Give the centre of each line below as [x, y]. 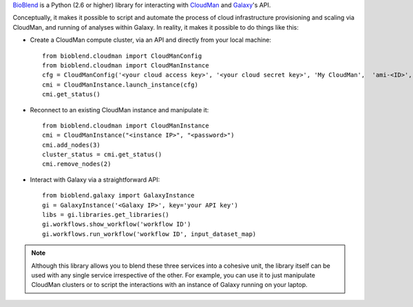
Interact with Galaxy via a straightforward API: [95, 180]
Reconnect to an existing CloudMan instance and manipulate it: [119, 109]
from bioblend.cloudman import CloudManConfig [122, 56]
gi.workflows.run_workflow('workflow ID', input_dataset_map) [149, 234]
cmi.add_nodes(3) [71, 145]
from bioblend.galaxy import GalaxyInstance [119, 195]
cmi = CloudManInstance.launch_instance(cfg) [120, 85]
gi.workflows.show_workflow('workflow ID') [117, 224]
